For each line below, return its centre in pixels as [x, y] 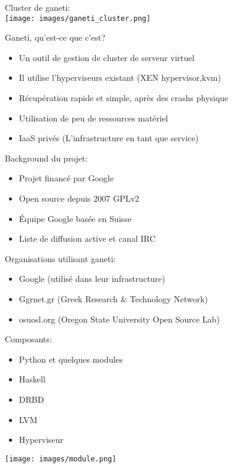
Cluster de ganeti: [38, 7]
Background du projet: [46, 158]
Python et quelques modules [71, 359]
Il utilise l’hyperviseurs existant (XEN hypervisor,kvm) [120, 78]
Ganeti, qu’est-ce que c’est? [55, 37]
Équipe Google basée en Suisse [75, 218]
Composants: [28, 339]
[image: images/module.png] [61, 459]
